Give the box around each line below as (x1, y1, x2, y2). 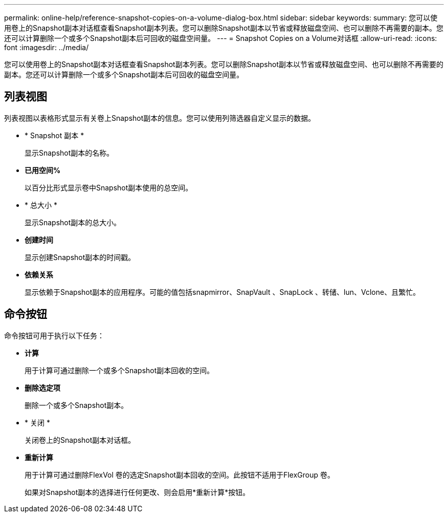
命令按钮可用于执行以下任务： (4, 331, 104, 340)
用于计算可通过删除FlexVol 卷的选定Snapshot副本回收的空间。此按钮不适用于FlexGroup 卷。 (25, 470, 334, 479)
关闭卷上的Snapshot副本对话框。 (25, 435, 136, 444)
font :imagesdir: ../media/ (4, 43, 89, 52)
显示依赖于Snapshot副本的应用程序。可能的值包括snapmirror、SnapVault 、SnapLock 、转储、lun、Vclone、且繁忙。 (25, 287, 420, 296)
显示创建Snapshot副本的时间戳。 (25, 252, 136, 262)
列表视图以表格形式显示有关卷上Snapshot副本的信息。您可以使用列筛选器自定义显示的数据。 (4, 113, 316, 122)
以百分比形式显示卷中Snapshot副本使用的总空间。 (25, 183, 193, 192)
